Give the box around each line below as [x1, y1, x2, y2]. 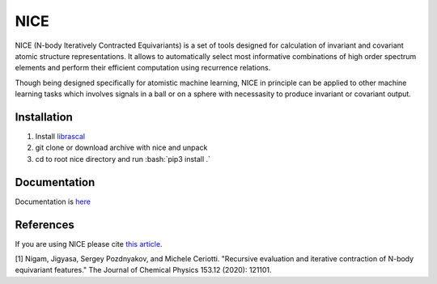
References [15, 218, 74, 231]
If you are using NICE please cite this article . [15, 239, 163, 248]
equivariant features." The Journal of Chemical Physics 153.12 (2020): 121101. [15, 265, 272, 275]
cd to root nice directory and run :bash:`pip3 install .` [35, 154, 210, 163]
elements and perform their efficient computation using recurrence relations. [15, 63, 271, 73]
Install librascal [35, 132, 85, 142]
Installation [15, 110, 73, 124]
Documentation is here [15, 197, 91, 206]
